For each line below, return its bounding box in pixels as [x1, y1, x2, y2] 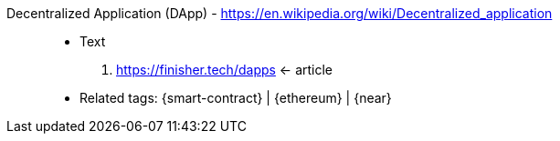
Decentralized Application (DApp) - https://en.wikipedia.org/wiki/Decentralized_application [6, 5, 553, 21]
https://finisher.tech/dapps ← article [116, 62, 333, 77]
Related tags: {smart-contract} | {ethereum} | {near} [79, 90, 392, 106]
